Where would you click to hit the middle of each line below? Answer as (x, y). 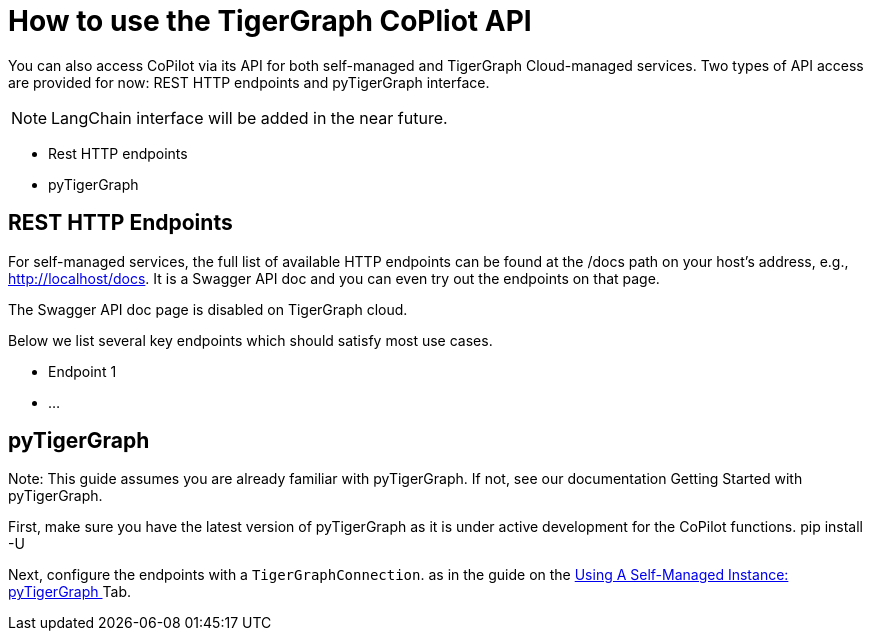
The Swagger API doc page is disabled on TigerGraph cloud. (208, 309)
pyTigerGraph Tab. (69, 592)
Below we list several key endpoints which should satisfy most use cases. (250, 340)
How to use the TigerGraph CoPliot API (270, 21)
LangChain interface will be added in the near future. (249, 117)
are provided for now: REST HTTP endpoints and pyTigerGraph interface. (249, 82)
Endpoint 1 (82, 371)
